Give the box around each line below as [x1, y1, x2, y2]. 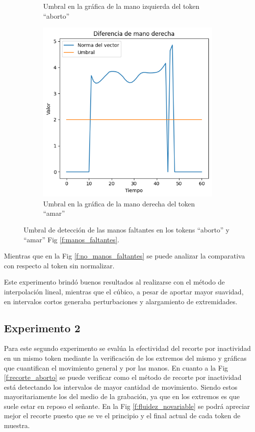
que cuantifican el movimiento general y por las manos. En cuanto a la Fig [4, 362, 228, 373]
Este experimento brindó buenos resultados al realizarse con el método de [4, 277, 225, 287]
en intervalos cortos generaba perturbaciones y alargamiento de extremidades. [4, 296, 237, 306]
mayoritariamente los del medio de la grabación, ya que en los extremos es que [4, 391, 240, 402]
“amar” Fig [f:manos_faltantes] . [24, 234, 120, 244]
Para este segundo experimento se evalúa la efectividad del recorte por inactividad [4, 343, 251, 353]
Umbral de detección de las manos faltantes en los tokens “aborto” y [24, 224, 229, 234]
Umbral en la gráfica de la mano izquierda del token [43, 1, 200, 11]
